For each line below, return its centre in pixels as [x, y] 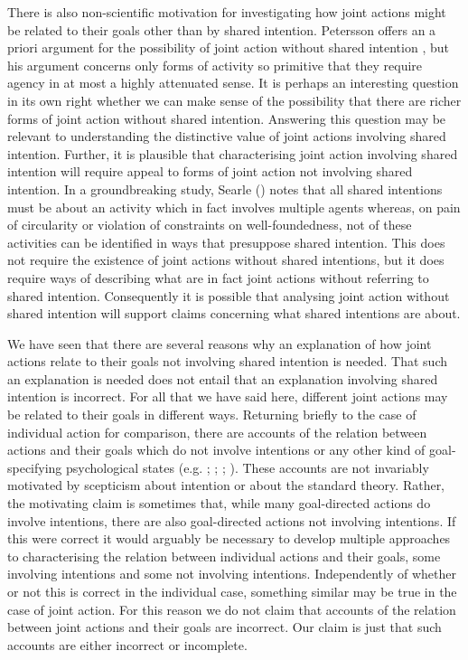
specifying [35, 467]
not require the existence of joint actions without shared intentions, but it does [226, 260]
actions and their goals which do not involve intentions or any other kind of [216, 450]
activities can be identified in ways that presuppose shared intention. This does [226, 242]
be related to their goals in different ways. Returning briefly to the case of [212, 415]
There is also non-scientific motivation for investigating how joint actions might [227, 12]
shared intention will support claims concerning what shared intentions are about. [234, 313]
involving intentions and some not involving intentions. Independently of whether [232, 574]
